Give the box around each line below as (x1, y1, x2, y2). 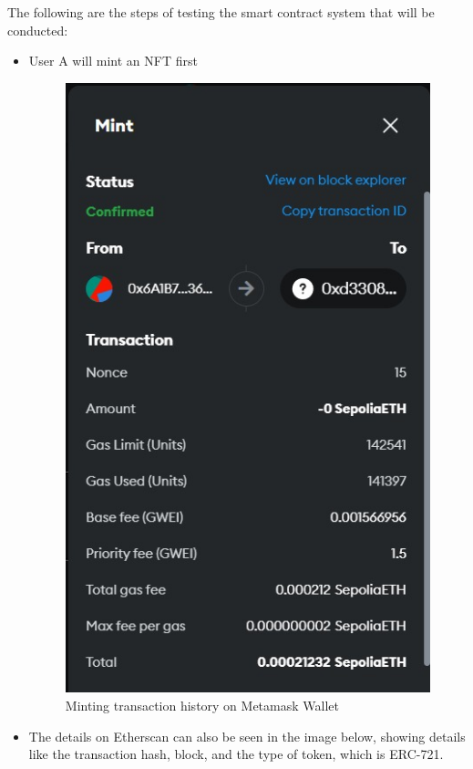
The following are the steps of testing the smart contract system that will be (7, 3, 435, 21)
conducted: (7, 20, 68, 39)
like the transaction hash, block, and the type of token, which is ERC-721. (28, 744, 444, 764)
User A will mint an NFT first (28, 51, 198, 70)
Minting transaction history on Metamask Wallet (65, 695, 339, 714)
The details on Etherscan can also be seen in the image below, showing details (28, 726, 466, 745)
